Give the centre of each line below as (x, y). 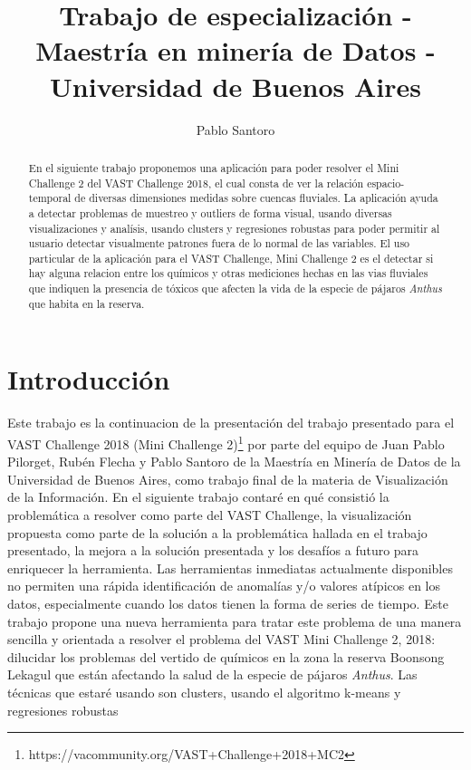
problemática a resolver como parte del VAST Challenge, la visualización (210, 515)
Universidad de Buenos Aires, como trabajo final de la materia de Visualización (228, 479)
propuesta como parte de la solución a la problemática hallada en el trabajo (217, 532)
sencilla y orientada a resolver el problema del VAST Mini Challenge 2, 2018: (221, 639)
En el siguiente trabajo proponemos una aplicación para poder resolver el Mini (214, 167)
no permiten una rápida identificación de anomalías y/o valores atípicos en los (224, 586)
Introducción (89, 379)
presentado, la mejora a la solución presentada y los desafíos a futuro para (213, 550)
